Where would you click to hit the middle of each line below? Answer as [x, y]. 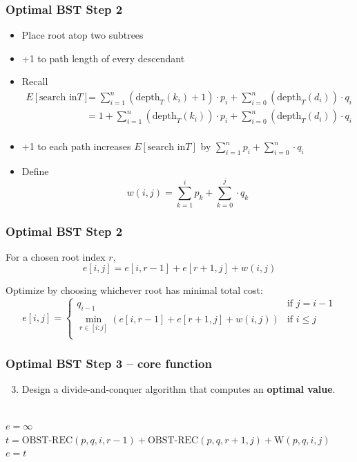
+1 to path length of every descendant [103, 58]
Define [35, 170]
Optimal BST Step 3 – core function [109, 363]
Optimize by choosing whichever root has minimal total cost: [134, 290]
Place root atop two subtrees [83, 35]
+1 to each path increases [76, 146]
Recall [35, 81]
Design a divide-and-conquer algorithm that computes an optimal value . [178, 388]
